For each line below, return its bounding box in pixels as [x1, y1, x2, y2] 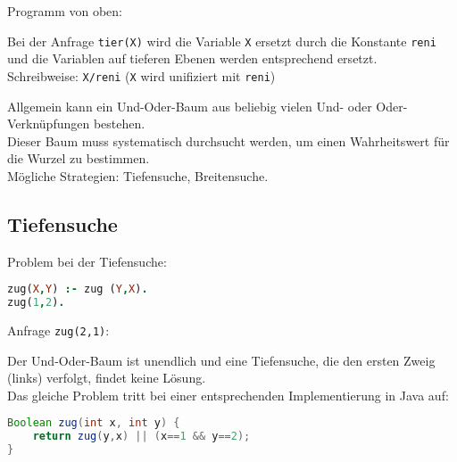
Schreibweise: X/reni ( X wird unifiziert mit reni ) [7, 66, 276, 85]
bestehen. [93, 114, 145, 133]
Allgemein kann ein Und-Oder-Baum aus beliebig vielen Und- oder [7, 96, 372, 115]
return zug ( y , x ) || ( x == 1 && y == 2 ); [32, 430, 251, 443]
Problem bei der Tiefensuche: [7, 252, 167, 270]
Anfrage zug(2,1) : [7, 321, 110, 340]
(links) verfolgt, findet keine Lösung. [7, 368, 206, 387]
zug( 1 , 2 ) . [7, 296, 65, 309]
